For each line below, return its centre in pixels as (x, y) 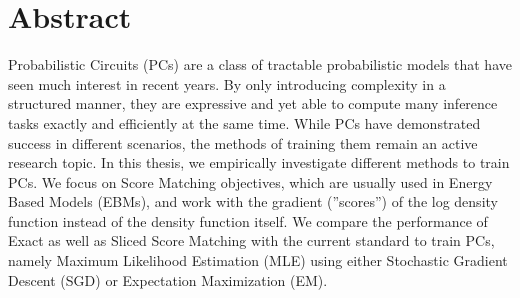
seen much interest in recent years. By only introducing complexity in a (227, 83)
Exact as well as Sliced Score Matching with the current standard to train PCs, (251, 240)
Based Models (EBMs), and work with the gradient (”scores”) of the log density (253, 201)
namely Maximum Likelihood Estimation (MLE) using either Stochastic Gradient (258, 260)
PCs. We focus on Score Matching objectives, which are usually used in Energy (250, 181)
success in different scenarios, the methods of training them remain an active (243, 142)
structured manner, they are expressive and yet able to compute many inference (253, 103)
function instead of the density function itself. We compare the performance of (248, 220)
